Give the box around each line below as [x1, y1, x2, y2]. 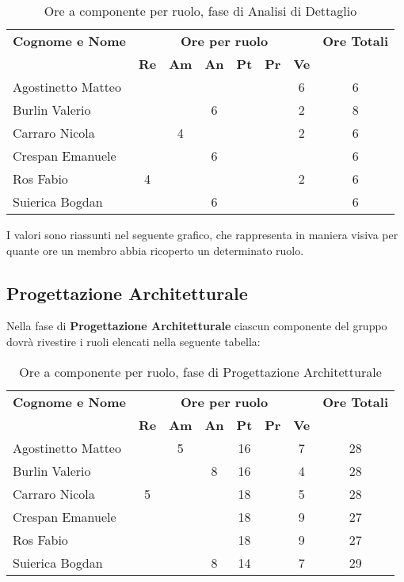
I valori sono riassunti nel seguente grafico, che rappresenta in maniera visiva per [6, 226, 398, 242]
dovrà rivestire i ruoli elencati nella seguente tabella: [6, 333, 261, 349]
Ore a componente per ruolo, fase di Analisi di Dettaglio [44, 2, 357, 20]
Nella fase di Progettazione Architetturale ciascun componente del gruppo [6, 318, 387, 334]
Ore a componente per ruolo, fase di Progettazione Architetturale [19, 362, 382, 381]
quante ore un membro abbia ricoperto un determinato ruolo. [6, 242, 304, 258]
